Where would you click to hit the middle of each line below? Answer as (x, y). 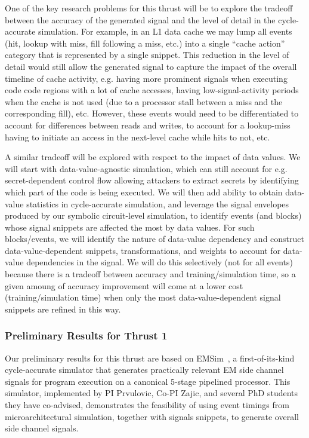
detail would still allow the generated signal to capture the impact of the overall (151, 66)
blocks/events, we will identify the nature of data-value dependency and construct (154, 239)
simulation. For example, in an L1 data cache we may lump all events (165, 31)
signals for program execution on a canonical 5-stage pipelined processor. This (148, 381)
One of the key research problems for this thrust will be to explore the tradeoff (149, 8)
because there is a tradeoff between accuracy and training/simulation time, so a (150, 274)
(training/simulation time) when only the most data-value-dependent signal (143, 297)
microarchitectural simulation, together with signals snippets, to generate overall (152, 416)
